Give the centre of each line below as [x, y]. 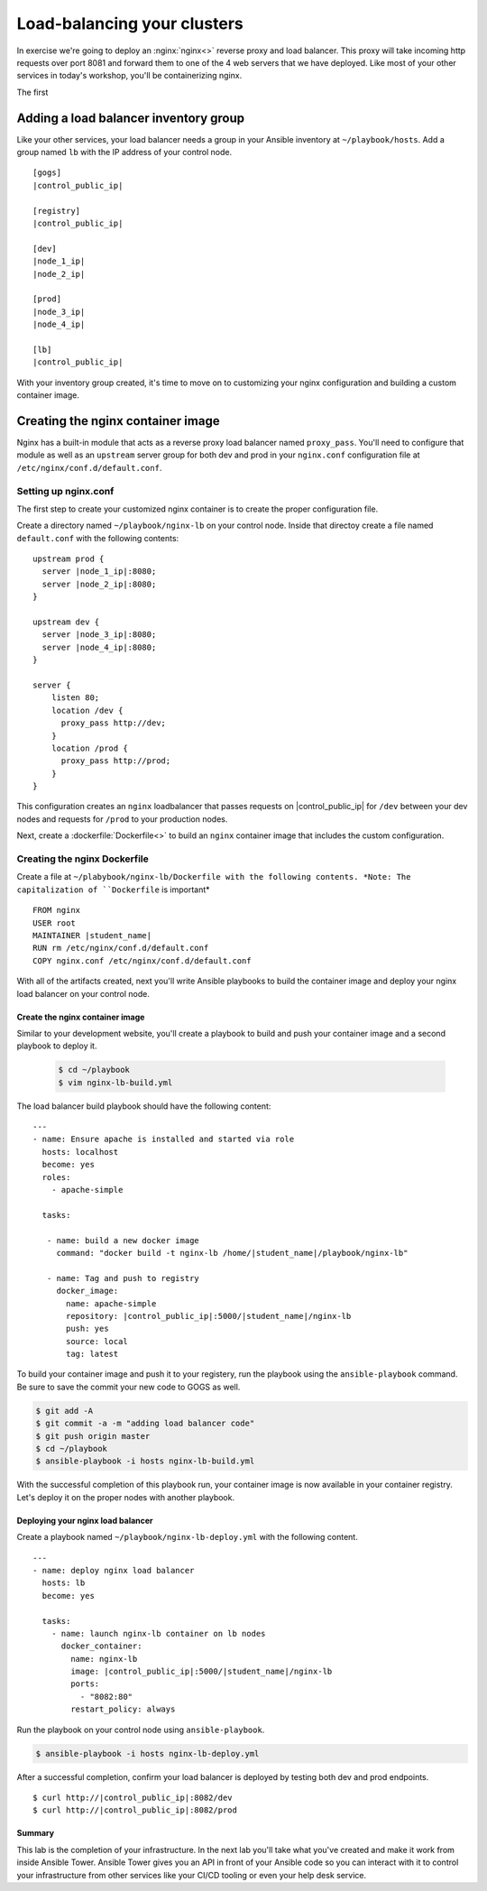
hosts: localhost [80, 1152]
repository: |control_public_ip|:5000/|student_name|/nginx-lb [209, 1316]
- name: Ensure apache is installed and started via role [164, 1139]
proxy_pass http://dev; [114, 723]
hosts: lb [64, 1583]
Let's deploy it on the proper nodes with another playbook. [125, 1497]
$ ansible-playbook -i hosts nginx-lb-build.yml [145, 1461]
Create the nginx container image [81, 1017]
